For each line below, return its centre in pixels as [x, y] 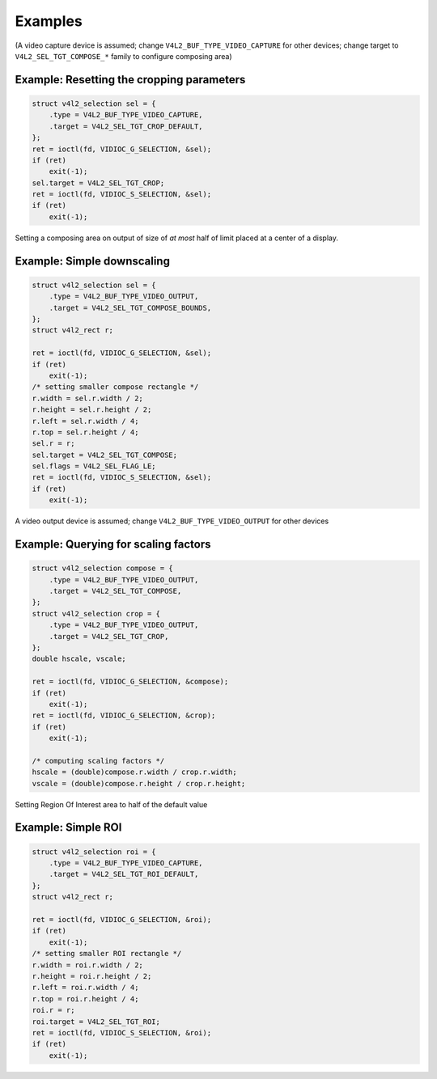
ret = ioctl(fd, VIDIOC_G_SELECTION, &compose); [130, 682]
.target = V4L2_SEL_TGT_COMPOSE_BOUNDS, [130, 308]
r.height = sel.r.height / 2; [92, 410]
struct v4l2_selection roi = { [94, 852]
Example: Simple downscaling [92, 261]
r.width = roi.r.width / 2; [87, 965]
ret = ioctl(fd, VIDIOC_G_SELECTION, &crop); [124, 715]
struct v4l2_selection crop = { [96, 614]
